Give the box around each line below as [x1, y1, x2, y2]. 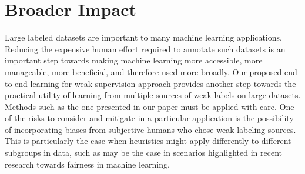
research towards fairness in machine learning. [5, 158, 170, 170]
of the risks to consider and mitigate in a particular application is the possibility [5, 112, 294, 124]
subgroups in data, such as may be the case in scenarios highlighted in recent [5, 146, 282, 159]
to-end [5, 77, 28, 89]
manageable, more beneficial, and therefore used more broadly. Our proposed [5, 65, 282, 78]
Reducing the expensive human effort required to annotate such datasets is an [5, 42, 286, 55]
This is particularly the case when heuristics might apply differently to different [5, 135, 291, 147]
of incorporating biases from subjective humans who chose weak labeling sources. [5, 123, 296, 135]
